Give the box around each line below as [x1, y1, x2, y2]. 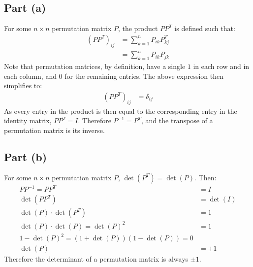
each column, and [4, 70, 57, 81]
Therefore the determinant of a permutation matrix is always [4, 254, 189, 264]
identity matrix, [4, 115, 52, 126]
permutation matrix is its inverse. [4, 125, 105, 135]
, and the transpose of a [141, 115, 213, 126]
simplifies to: [4, 80, 42, 91]
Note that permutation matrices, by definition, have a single [4, 61, 186, 71]
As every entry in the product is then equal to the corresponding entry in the [4, 105, 237, 116]
